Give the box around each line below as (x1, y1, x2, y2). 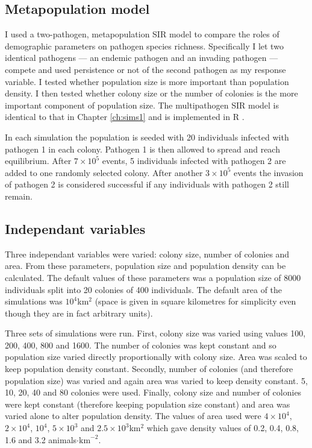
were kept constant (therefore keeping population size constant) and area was (5, 397, 290, 410)
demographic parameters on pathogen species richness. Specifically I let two (5, 39, 284, 52)
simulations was (5, 295, 63, 308)
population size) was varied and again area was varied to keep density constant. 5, (5, 374, 308, 386)
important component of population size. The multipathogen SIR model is (5, 98, 279, 111)
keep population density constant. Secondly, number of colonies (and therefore (5, 362, 293, 375)
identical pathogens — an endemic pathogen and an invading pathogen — (5, 51, 278, 64)
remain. (5, 189, 33, 202)
